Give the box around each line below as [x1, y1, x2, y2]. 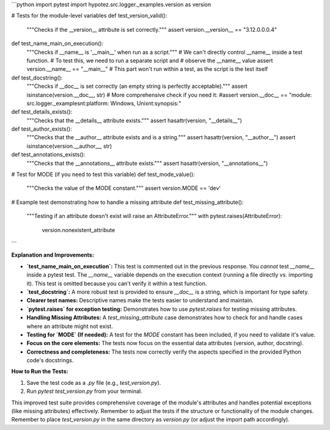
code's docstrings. [26, 357, 74, 364]
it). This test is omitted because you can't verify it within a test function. [26, 280, 207, 287]
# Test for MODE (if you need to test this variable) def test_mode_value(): [11, 171, 195, 178]
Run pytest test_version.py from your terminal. [26, 388, 143, 395]
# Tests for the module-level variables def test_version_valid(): [11, 12, 167, 20]
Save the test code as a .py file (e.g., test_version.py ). [26, 379, 161, 386]
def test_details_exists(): [11, 108, 73, 115]
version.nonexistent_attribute [42, 226, 116, 233]
